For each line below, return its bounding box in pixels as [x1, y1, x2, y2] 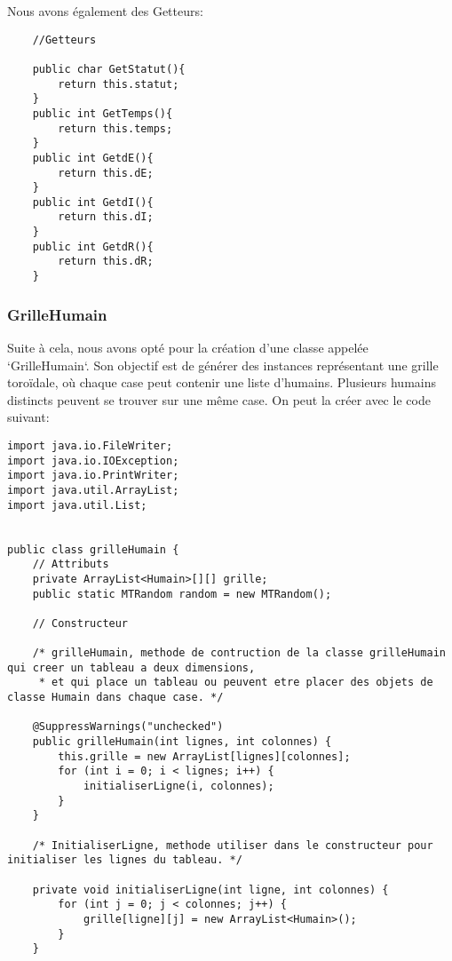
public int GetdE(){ [32, 151, 154, 164]
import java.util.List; [7, 498, 147, 512]
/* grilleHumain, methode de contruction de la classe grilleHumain [32, 647, 446, 660]
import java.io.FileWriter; [7, 439, 173, 452]
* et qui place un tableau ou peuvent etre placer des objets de [38, 676, 433, 689]
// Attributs [32, 558, 109, 571]
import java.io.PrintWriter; [7, 469, 179, 482]
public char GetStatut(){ [32, 62, 186, 75]
